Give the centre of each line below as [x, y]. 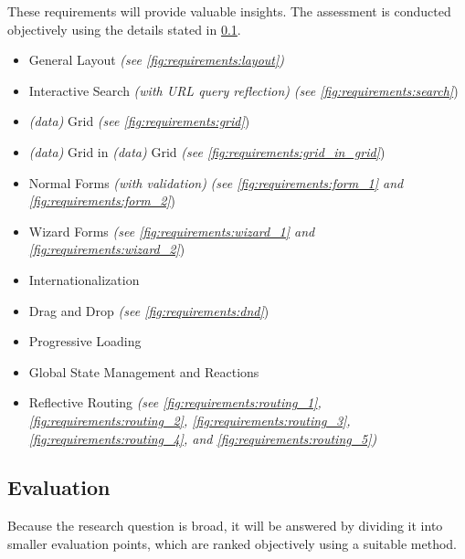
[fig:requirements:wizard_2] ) [107, 249]
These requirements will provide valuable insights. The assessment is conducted [229, 11]
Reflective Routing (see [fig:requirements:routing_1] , [175, 402]
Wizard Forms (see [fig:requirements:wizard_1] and [172, 231]
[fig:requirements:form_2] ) [102, 200]
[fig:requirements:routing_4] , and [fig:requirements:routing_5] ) [203, 438]
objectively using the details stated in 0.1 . [124, 29]
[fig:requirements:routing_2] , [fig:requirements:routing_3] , [190, 420]
